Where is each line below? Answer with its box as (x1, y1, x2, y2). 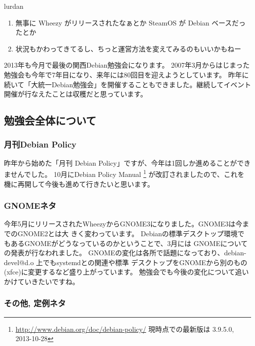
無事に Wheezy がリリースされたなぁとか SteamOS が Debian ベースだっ (15, 17, 246, 27)
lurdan (4, 1, 24, 11)
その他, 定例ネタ (4, 297, 66, 309)
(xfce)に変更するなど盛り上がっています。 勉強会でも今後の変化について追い (4, 267, 249, 277)
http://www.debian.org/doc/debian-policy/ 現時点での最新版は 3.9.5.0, (15, 323, 234, 334)
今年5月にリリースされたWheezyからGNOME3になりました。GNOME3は (4, 219, 236, 229)
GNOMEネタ (4, 199, 56, 212)
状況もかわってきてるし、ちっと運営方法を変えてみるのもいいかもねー (15, 43, 241, 53)
